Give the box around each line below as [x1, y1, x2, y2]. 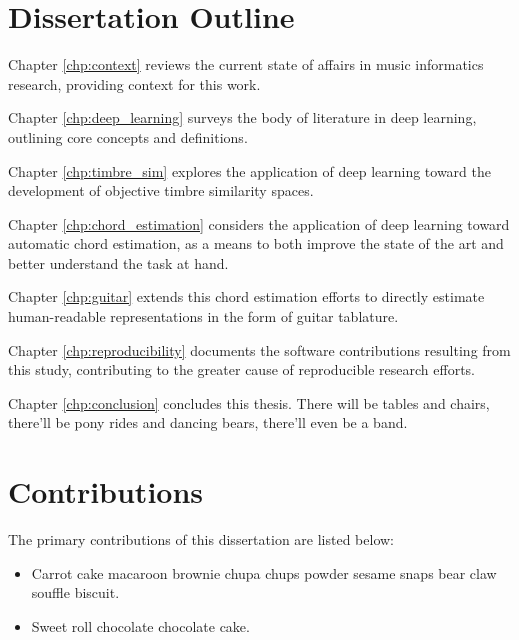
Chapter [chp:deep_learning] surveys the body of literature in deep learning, [8, 107, 477, 128]
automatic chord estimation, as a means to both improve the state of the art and [8, 233, 504, 254]
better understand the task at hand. [8, 252, 229, 273]
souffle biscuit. [31, 582, 120, 603]
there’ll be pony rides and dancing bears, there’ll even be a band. [8, 412, 408, 433]
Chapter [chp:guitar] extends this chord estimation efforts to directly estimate [8, 286, 485, 307]
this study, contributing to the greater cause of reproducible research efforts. [8, 359, 475, 380]
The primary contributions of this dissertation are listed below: [8, 529, 394, 550]
